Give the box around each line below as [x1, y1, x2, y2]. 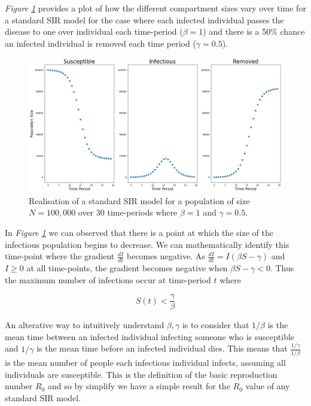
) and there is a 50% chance [203, 25, 305, 38]
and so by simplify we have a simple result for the [47, 380, 230, 392]
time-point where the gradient [5, 250, 115, 262]
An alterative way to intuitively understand [5, 319, 164, 331]
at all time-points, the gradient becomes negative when [26, 262, 228, 274]
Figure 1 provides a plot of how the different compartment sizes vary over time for [5, 2, 306, 14]
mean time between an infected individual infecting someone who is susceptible [5, 330, 295, 343]
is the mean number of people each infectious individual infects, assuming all [5, 356, 286, 369]
